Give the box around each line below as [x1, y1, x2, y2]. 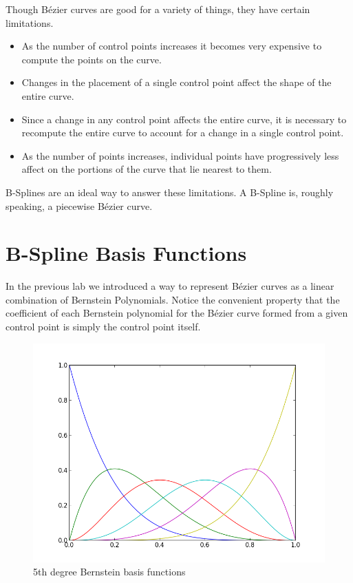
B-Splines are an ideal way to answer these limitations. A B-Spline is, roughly [6, 184, 334, 199]
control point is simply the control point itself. [6, 319, 201, 334]
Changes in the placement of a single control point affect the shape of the [21, 75, 332, 89]
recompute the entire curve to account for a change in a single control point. [21, 125, 344, 140]
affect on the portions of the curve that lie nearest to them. [21, 162, 272, 176]
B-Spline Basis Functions [6, 239, 247, 267]
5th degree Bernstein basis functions [33, 564, 186, 579]
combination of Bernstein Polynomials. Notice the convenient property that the [6, 292, 340, 306]
